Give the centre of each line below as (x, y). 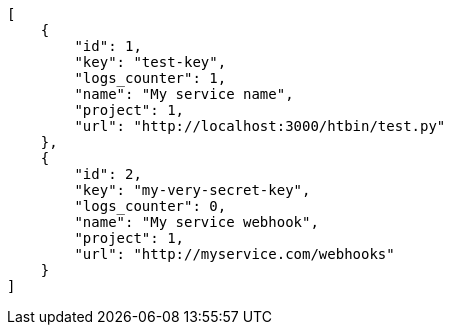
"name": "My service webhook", (196, 222)
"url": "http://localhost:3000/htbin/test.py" (260, 126)
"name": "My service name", (184, 94)
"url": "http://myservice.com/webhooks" (234, 254)
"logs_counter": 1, (150, 78)
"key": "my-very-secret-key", (192, 190)
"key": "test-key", (150, 62)
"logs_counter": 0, (150, 206)
